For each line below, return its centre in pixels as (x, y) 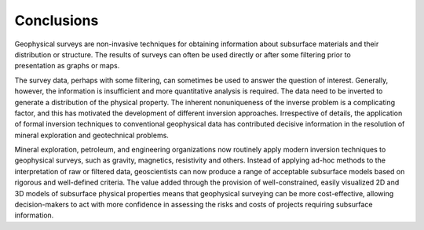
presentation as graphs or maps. (67, 66)
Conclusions (57, 20)
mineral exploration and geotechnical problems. (91, 135)
